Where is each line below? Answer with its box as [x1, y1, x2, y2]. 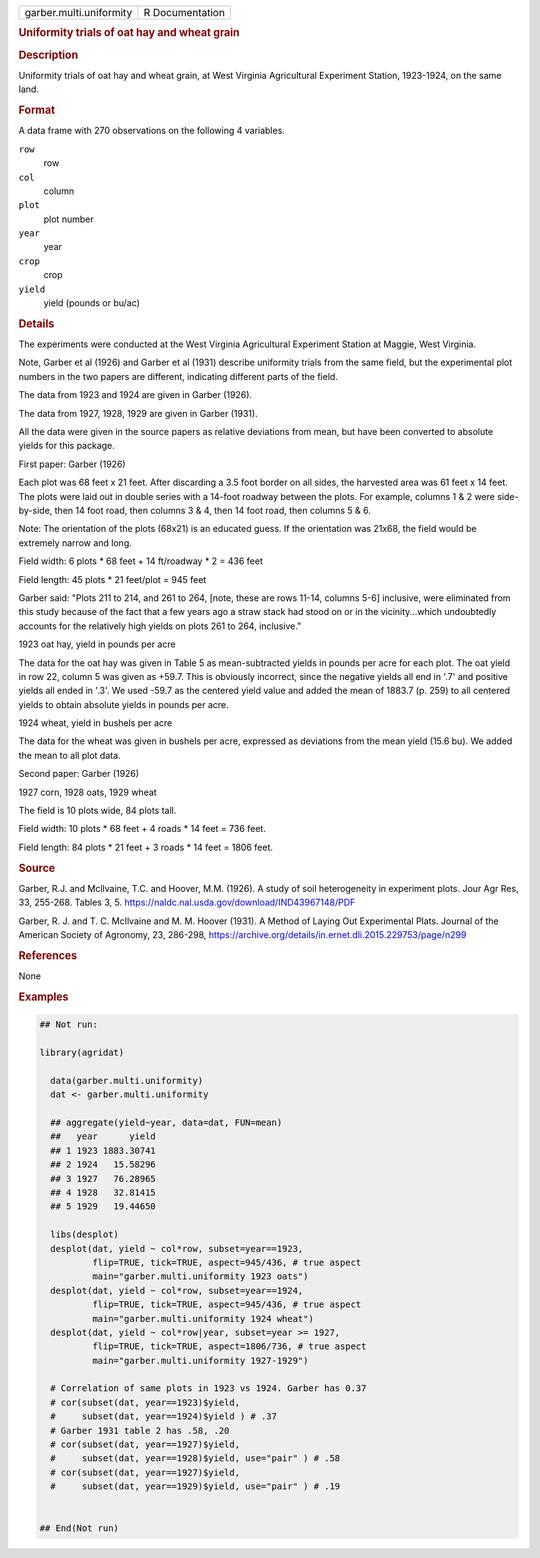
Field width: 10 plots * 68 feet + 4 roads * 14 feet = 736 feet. [18, 823, 267, 835]
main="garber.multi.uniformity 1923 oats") [91, 1271, 309, 1282]
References [18, 948, 78, 962]
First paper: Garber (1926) [18, 458, 126, 470]
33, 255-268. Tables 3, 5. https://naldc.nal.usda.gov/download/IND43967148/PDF [18, 896, 356, 909]
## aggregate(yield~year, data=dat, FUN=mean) [50, 1117, 283, 1129]
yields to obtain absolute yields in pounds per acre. [18, 698, 229, 710]
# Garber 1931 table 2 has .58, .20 [50, 1425, 230, 1436]
